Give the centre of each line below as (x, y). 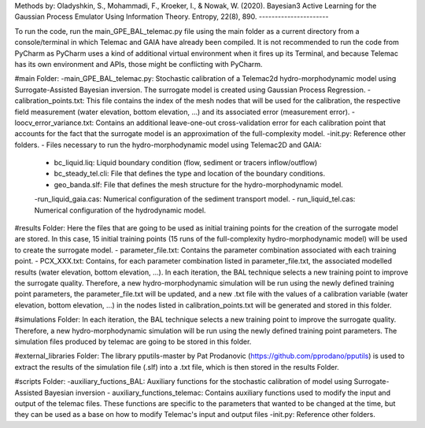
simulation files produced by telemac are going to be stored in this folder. (133, 341)
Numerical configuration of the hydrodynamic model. (120, 210)
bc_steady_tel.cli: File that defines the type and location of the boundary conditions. (190, 174)
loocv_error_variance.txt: (54, 123)
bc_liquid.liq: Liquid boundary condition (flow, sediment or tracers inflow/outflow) (186, 163)
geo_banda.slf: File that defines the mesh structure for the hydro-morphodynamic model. (199, 184)
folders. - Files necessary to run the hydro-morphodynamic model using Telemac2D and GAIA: (168, 145)
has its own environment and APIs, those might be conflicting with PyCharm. (139, 64)
